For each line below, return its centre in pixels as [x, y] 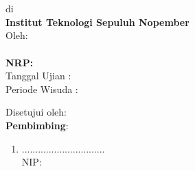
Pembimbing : [37, 125]
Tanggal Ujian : [38, 76]
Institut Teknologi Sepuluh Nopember [97, 22]
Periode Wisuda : [42, 89]
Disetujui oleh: [36, 112]
